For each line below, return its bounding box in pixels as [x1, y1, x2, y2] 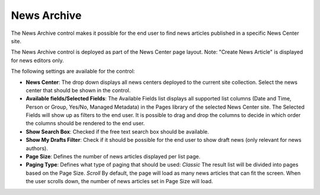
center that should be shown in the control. [25, 86, 131, 94]
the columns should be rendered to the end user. [25, 120, 145, 127]
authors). [25, 145, 49, 152]
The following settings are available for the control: [11, 68, 135, 75]
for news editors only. [11, 57, 65, 64]
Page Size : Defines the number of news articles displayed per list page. [25, 153, 201, 160]
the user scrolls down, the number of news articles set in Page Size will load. [25, 178, 213, 185]
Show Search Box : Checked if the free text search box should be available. [25, 128, 210, 135]
